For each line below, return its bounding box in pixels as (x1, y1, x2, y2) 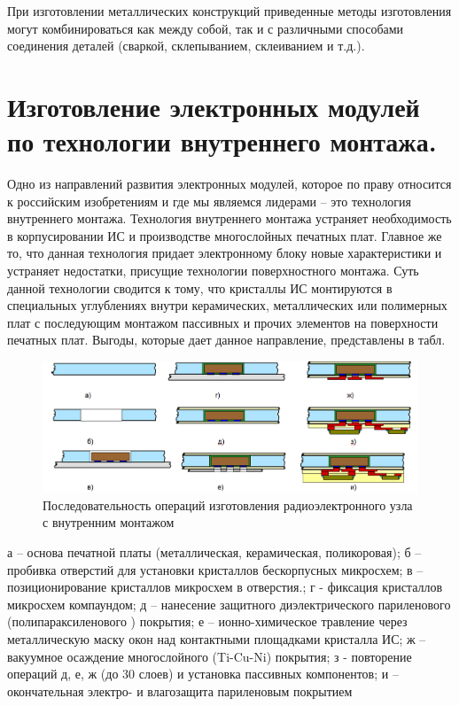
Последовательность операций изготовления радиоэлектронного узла (43, 495, 413, 514)
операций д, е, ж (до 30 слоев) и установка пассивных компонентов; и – (7, 664, 399, 683)
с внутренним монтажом (43, 513, 175, 531)
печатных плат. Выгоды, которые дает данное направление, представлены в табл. (7, 330, 446, 349)
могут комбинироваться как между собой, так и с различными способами (7, 19, 404, 37)
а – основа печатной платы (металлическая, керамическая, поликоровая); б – (7, 542, 422, 561)
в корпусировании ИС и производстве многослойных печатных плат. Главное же (7, 226, 442, 244)
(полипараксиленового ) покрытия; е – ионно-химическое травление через (7, 612, 408, 631)
